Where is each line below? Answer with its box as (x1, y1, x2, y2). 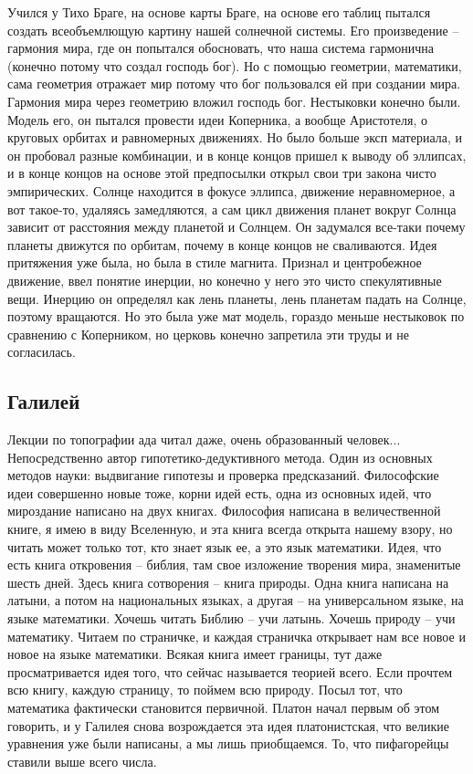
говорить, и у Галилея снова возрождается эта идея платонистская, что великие (7, 716, 449, 735)
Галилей (7, 387, 80, 415)
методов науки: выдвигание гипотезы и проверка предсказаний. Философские (7, 465, 439, 485)
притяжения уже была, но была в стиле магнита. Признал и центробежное (7, 253, 422, 272)
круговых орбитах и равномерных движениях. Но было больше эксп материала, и (7, 128, 462, 147)
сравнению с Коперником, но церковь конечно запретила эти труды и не (7, 324, 409, 343)
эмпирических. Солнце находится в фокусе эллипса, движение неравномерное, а (7, 181, 456, 200)
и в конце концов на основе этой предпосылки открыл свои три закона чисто (7, 163, 436, 183)
